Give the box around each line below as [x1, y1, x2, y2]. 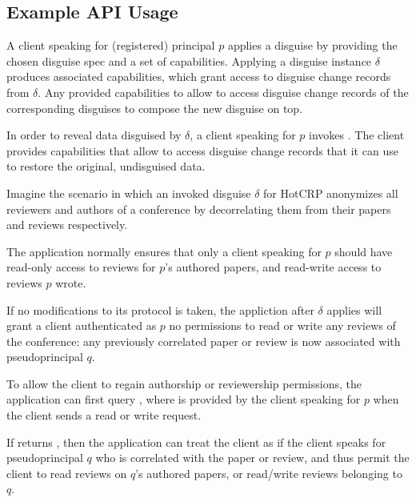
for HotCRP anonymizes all [263, 184, 398, 201]
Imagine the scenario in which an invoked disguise [6, 184, 251, 201]
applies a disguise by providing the [227, 37, 398, 54]
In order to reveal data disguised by [6, 127, 182, 143]
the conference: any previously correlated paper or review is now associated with [6, 332, 401, 349]
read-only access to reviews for [6, 259, 156, 275]
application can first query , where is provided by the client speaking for [6, 391, 361, 408]
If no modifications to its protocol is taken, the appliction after [6, 301, 314, 318]
